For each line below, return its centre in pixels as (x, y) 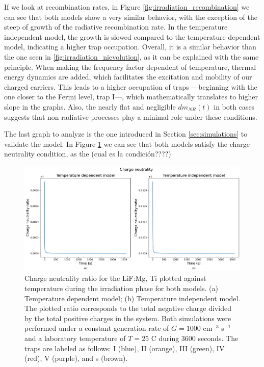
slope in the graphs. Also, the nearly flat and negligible (90, 106)
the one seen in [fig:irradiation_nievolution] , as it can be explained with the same (131, 56)
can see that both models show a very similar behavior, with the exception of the (131, 17)
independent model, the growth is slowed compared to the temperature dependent (132, 36)
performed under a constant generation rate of (97, 328)
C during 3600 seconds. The (195, 338)
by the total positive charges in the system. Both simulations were (128, 318)
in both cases (234, 106)
